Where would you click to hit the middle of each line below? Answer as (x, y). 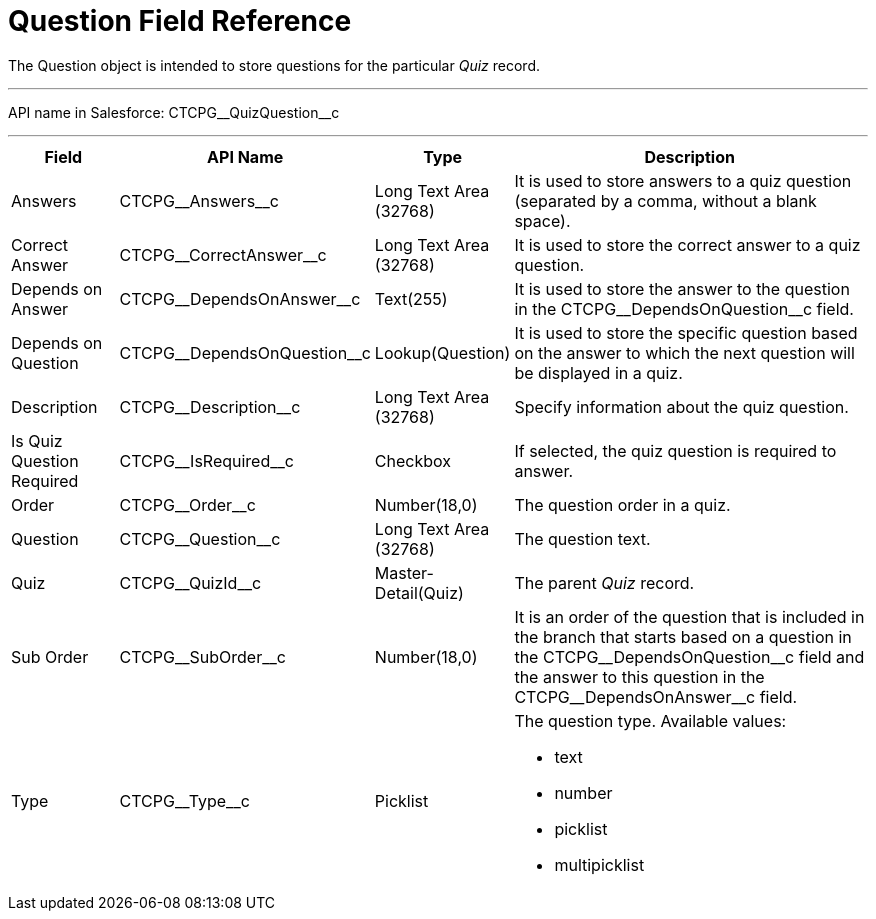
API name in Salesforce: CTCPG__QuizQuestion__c (174, 112)
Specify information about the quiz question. (681, 406)
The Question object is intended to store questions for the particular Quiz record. (274, 65)
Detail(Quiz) (419, 592)
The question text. (582, 538)
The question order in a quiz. (622, 504)
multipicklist (599, 864)
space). (542, 220)
